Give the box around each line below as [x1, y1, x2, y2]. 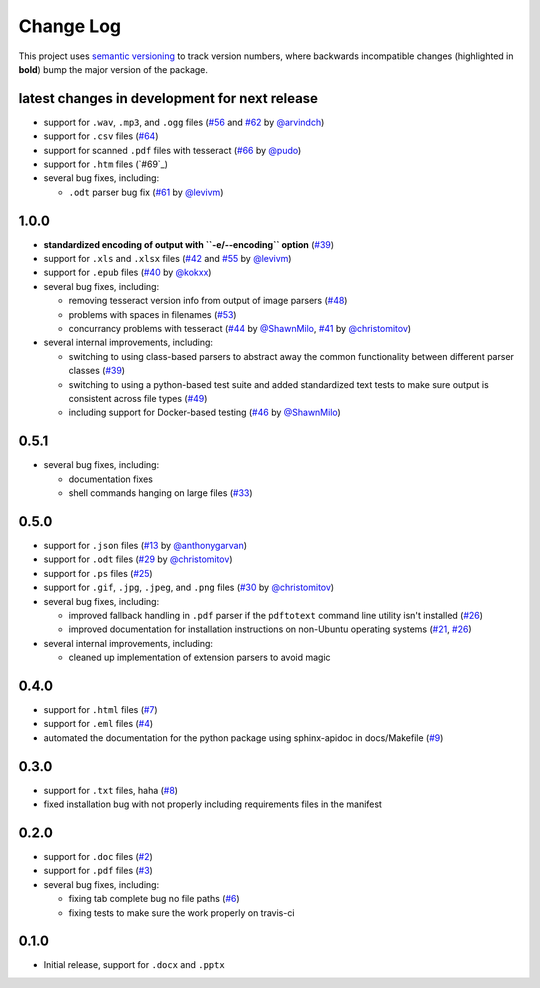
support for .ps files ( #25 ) [43, 567, 154, 579]
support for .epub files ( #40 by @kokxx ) [43, 266, 212, 279]
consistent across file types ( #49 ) [68, 393, 208, 404]
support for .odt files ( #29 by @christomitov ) [43, 553, 233, 565]
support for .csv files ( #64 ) [43, 130, 159, 142]
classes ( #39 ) [68, 365, 125, 377]
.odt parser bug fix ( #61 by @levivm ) [68, 186, 224, 198]
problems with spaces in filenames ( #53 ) [68, 308, 237, 320]
